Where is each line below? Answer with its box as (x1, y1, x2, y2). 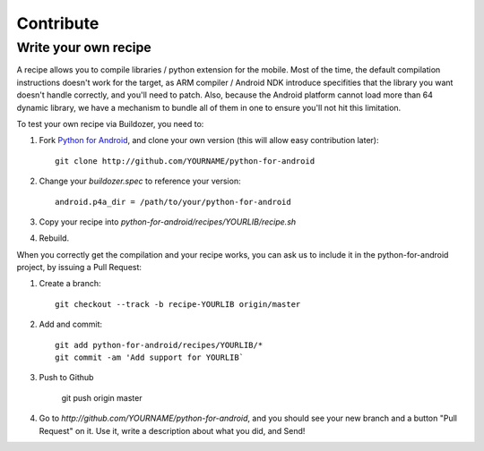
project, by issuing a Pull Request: (16, 262, 143, 273)
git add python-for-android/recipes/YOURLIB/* (55, 340, 264, 350)
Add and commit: (39, 319, 103, 330)
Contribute (16, 13, 99, 33)
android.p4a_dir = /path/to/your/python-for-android (55, 197, 291, 207)
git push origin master (61, 392, 143, 403)
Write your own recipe (16, 39, 151, 55)
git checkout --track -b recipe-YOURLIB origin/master (55, 299, 301, 309)
